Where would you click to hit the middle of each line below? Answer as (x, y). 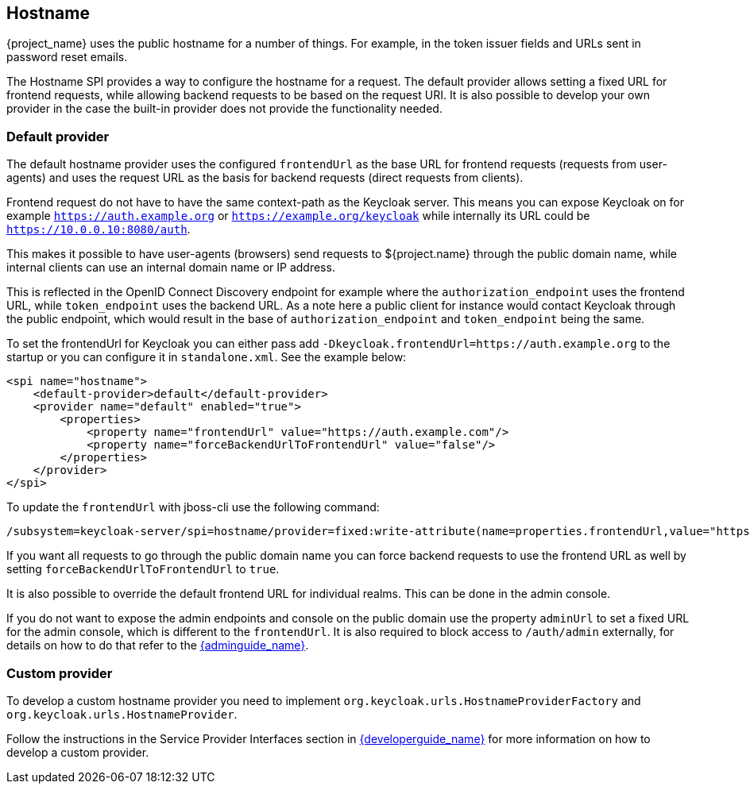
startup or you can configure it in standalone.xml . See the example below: (207, 357)
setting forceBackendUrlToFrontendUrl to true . (143, 569)
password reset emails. (67, 57)
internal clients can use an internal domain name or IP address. (171, 268)
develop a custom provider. (78, 752)
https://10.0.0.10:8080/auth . (99, 229)
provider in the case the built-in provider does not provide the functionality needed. (224, 109)
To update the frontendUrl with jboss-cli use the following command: (193, 507)
